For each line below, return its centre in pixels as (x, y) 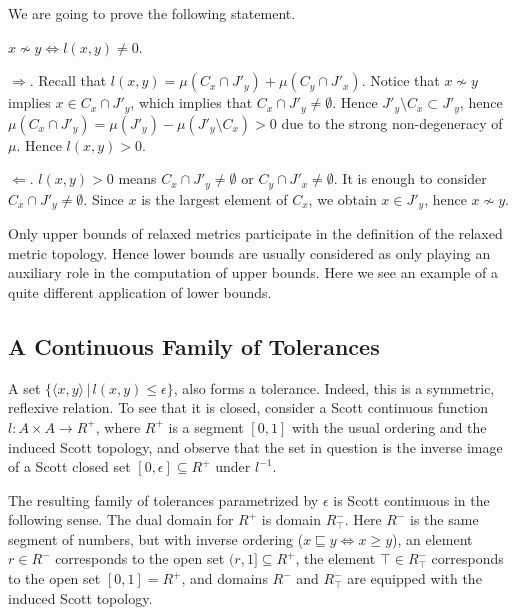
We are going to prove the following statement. (152, 13)
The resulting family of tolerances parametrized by (163, 499)
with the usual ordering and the (389, 426)
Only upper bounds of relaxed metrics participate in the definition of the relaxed (255, 233)
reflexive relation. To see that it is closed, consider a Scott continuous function (248, 407)
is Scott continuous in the (411, 499)
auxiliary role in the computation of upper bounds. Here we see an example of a (253, 272)
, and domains (224, 578)
